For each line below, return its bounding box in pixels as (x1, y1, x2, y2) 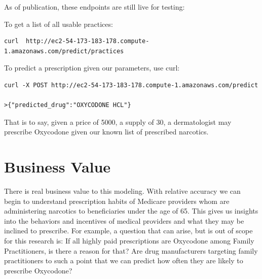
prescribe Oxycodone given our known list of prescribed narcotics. (4, 126, 209, 137)
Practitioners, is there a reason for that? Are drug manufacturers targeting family (4, 245, 258, 256)
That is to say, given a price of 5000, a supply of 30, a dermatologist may (4, 116, 232, 127)
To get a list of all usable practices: (4, 18, 113, 29)
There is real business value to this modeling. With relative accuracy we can (4, 186, 241, 196)
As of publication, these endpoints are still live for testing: (4, 2, 185, 12)
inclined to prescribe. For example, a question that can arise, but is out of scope (4, 225, 253, 236)
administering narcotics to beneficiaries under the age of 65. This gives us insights (4, 205, 258, 216)
